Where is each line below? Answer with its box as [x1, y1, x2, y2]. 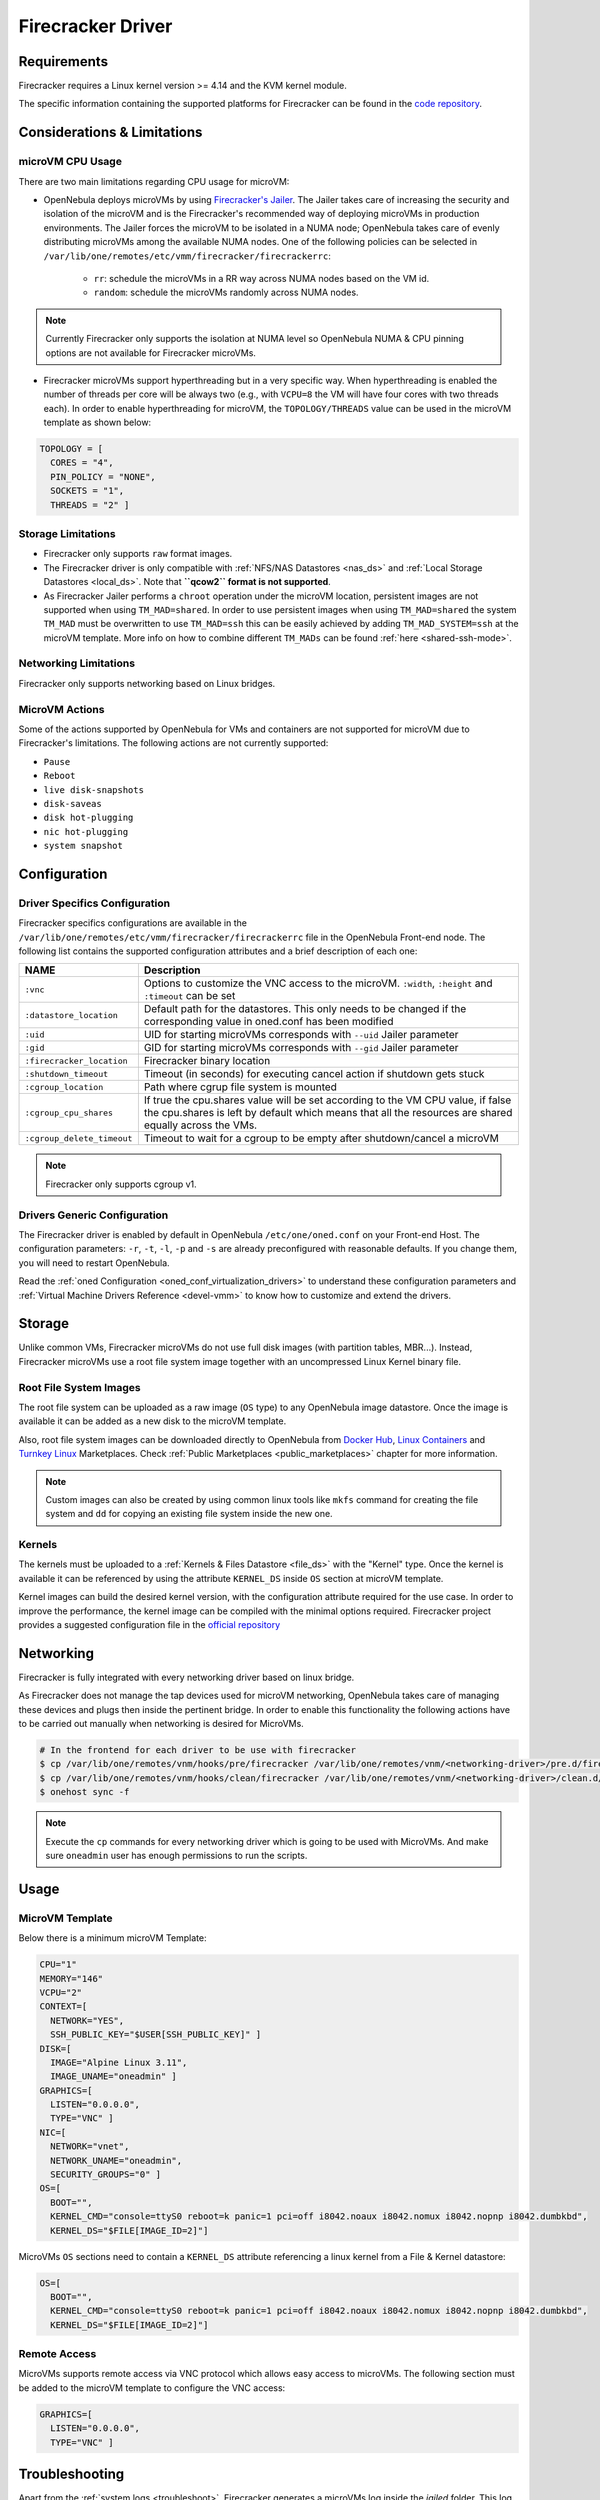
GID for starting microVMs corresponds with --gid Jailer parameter [143, 1041, 459, 1055]
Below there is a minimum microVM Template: [18, 1932, 207, 1944]
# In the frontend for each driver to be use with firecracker [39, 1745, 357, 1756]
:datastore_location [24, 1010, 119, 1020]
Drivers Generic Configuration [18, 1208, 169, 1222]
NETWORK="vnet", [50, 2141, 130, 2152]
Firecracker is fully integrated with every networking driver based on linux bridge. [18, 1671, 355, 1683]
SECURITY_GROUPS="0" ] [50, 2169, 162, 2180]
